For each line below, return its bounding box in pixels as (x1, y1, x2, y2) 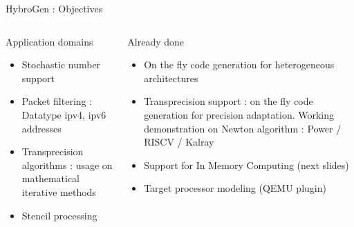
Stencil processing (21, 208, 97, 222)
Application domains (6, 34, 93, 48)
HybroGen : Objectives (6, 1, 103, 15)
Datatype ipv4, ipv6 (21, 107, 106, 121)
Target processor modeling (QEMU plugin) (144, 181, 326, 195)
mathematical (21, 171, 80, 186)
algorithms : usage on (21, 157, 113, 172)
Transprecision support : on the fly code (144, 94, 313, 108)
